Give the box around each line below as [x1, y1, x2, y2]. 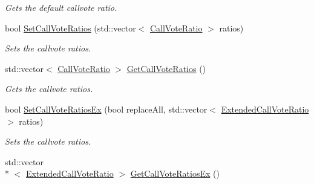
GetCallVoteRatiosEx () [130, 167, 220, 180]
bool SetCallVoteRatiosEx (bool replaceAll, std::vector [5, 102, 208, 115]
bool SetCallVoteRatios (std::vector [5, 21, 136, 34]
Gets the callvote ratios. [5, 82, 93, 95]
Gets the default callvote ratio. [5, 1, 117, 13]
